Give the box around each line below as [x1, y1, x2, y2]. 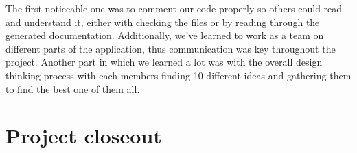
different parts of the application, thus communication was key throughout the [5, 41, 336, 55]
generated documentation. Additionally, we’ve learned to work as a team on [5, 28, 324, 42]
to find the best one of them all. [5, 81, 140, 96]
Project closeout [5, 122, 162, 150]
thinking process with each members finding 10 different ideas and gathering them [5, 68, 352, 82]
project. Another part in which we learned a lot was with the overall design [5, 55, 323, 69]
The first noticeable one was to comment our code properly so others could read [5, 1, 343, 15]
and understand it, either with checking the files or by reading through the [5, 14, 320, 29]
